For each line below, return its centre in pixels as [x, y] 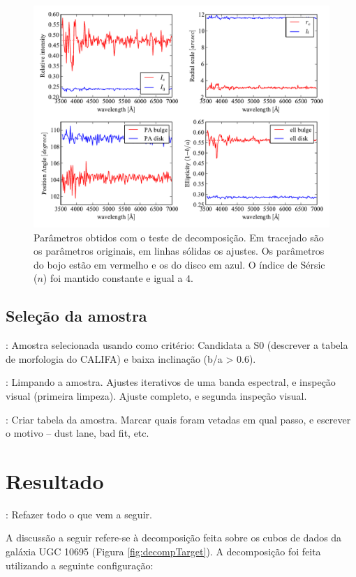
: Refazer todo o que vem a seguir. [79, 514]
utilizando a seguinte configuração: [80, 565]
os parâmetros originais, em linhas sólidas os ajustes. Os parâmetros [179, 251]
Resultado [55, 480]
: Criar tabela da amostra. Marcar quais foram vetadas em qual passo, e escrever [178, 419]
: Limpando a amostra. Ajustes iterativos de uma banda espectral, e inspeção [171, 382]
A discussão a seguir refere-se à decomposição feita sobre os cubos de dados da [174, 538]
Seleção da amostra [76, 316]
